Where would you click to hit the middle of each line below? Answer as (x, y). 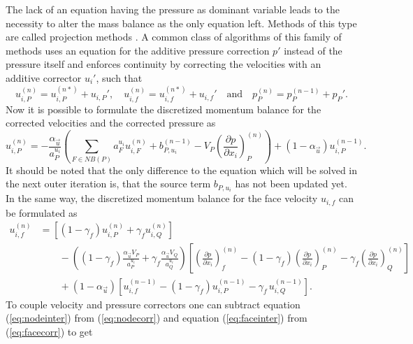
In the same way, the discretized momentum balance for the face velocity (162, 198)
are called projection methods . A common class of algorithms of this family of (174, 37)
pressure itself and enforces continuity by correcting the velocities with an (164, 64)
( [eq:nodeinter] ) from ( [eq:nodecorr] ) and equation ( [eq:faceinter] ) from (157, 318)
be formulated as (42, 212)
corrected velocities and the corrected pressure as (111, 123)
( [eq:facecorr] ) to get (49, 331)
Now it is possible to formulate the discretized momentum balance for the (164, 109)
